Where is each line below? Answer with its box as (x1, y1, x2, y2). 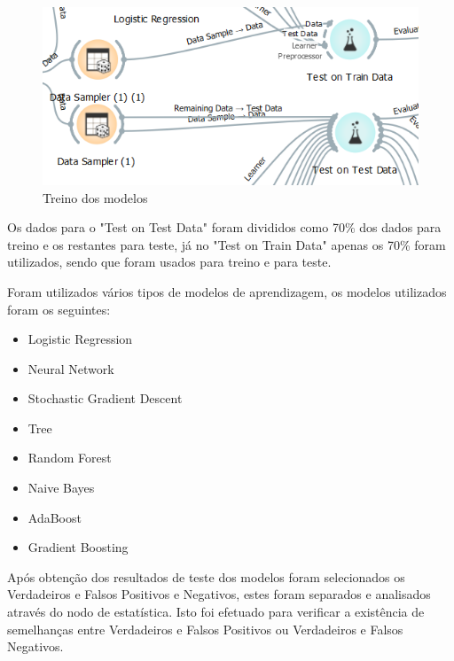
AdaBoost (27, 508, 82, 526)
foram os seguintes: (7, 299, 111, 318)
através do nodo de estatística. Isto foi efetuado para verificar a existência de (7, 603, 425, 621)
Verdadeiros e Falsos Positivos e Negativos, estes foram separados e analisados (7, 585, 431, 603)
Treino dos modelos (43, 188, 148, 206)
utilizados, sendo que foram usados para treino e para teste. (7, 253, 332, 271)
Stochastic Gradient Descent (27, 389, 183, 408)
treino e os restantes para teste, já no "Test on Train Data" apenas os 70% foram (7, 235, 446, 253)
